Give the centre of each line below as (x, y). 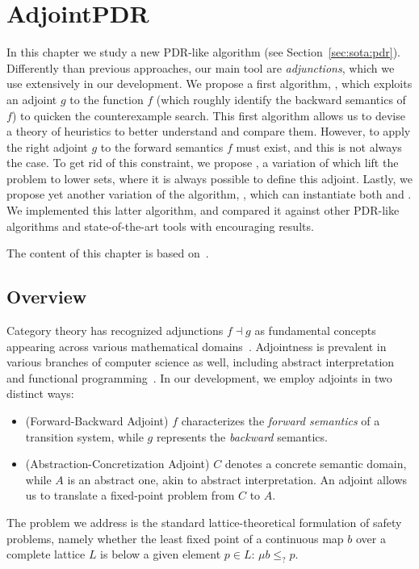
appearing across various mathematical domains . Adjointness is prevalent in (197, 346)
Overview (47, 297)
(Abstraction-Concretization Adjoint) (117, 464)
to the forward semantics (162, 146)
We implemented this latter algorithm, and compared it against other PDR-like (203, 210)
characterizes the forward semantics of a (281, 421)
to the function (107, 99)
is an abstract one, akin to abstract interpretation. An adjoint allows (237, 479)
